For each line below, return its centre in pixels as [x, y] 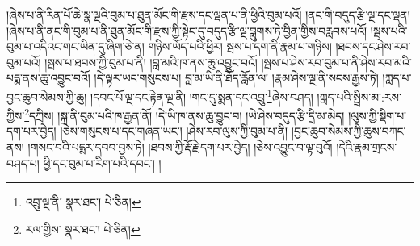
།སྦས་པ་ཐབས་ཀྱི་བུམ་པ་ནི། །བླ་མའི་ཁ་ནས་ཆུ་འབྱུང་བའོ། [151, 62]
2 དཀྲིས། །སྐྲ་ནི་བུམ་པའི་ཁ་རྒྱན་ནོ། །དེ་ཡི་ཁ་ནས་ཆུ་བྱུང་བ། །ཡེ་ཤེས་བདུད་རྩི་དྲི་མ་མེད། [185, 114]
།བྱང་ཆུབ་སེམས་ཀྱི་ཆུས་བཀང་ [349, 131]
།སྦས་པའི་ [389, 30]
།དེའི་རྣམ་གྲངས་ [367, 147]
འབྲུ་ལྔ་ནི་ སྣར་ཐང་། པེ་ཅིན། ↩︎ [83, 202]
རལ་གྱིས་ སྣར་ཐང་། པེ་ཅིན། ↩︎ [83, 229]
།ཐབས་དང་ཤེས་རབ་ [373, 46]
